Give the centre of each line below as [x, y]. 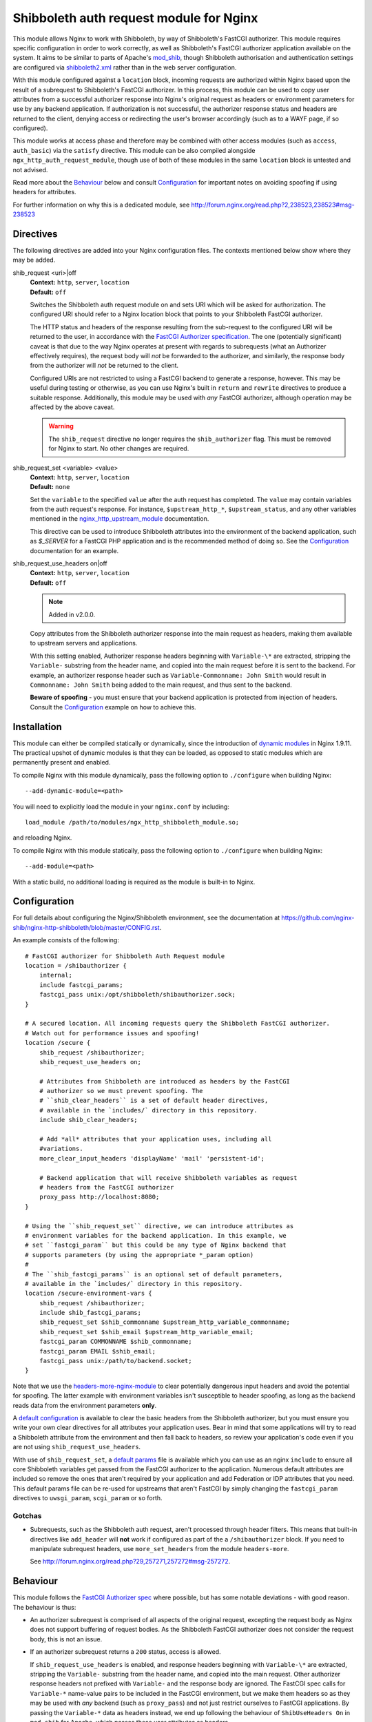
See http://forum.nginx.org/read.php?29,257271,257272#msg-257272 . [130, 1562]
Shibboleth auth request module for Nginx [135, 18]
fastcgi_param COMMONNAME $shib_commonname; [115, 1342]
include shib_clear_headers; [88, 1120]
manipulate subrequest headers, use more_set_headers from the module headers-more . [159, 1549]
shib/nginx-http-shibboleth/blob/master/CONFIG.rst [86, 927]
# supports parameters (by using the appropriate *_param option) [139, 1255]
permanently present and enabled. [62, 763]
